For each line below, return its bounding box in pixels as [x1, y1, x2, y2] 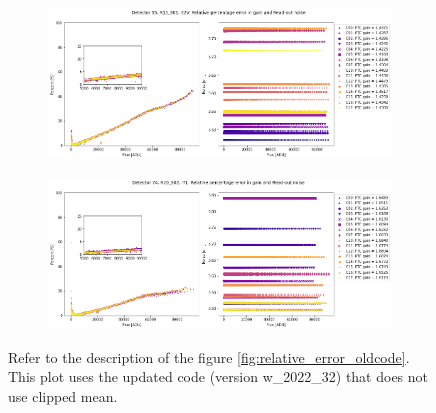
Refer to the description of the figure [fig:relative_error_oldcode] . [8, 346, 410, 367]
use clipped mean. [8, 385, 118, 406]
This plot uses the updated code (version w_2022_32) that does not [8, 366, 429, 387]
